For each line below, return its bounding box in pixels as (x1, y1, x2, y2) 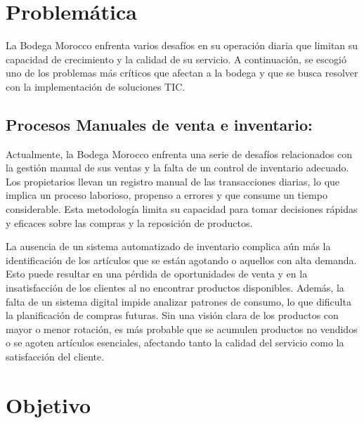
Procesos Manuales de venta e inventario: (6, 113, 313, 135)
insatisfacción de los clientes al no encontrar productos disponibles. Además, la (6, 280, 344, 295)
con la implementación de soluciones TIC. (6, 79, 186, 93)
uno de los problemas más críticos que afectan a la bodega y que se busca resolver (6, 65, 358, 80)
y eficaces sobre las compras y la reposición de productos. (6, 215, 253, 230)
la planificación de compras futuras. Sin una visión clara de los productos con (6, 308, 339, 323)
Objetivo (6, 390, 91, 419)
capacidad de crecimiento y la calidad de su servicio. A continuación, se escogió (6, 51, 346, 66)
